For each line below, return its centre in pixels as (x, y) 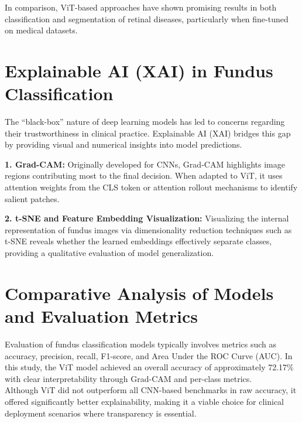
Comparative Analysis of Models (139, 293)
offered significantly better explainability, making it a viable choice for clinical (145, 401)
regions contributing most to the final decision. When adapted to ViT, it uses (144, 175)
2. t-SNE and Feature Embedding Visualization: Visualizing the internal (147, 218)
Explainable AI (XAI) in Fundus (139, 70)
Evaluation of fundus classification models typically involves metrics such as (141, 344)
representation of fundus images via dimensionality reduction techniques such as (148, 229)
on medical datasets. (41, 30)
